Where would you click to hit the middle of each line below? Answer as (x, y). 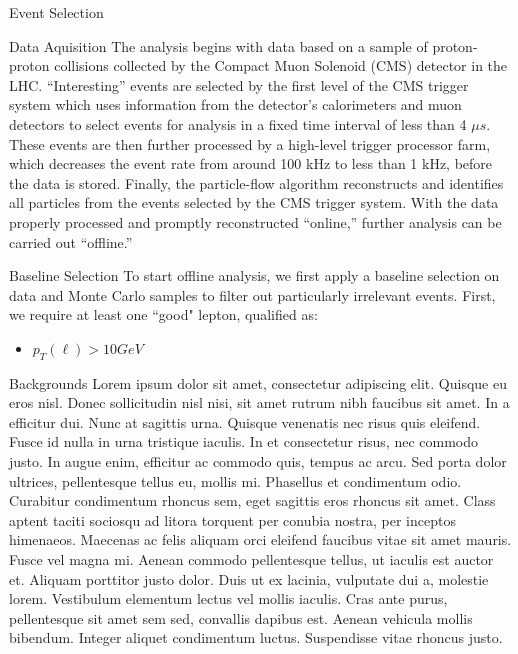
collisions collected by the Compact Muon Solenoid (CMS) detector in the (281, 65)
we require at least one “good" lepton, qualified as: (163, 314)
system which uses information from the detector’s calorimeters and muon (235, 104)
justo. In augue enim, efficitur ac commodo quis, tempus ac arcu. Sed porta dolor (258, 461)
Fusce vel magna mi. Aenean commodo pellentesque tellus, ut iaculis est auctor (251, 559)
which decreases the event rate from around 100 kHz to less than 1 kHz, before (251, 163)
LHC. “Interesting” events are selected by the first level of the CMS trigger (239, 84)
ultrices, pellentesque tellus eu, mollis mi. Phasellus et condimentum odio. (235, 480)
